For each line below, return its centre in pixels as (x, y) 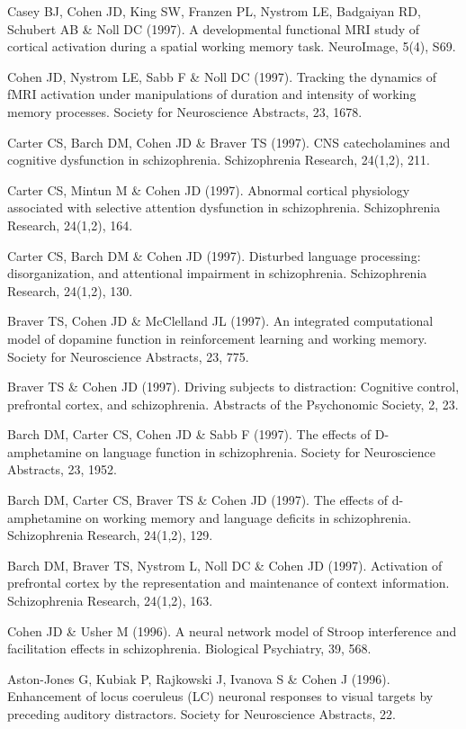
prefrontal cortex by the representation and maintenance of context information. (229, 583)
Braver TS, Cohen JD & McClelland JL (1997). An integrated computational (220, 321)
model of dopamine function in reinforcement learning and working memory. (217, 338)
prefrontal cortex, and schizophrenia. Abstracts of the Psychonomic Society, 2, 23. (233, 404)
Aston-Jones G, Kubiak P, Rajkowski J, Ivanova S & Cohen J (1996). (199, 678)
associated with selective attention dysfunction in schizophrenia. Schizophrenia (224, 207)
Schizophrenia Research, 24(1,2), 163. (110, 601)
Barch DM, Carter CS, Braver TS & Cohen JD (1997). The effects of (198, 500)
